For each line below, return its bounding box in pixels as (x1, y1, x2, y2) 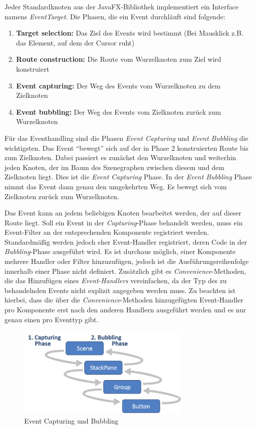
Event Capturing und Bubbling (24, 416, 119, 426)
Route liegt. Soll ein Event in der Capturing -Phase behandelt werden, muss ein (4, 217, 243, 227)
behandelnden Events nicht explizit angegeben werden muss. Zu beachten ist (4, 285, 236, 295)
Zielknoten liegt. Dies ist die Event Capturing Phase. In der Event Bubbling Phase (4, 172, 252, 182)
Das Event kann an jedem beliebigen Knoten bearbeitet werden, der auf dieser (4, 208, 242, 218)
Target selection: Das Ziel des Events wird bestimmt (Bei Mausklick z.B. (16, 28, 244, 38)
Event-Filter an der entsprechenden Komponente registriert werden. (4, 227, 209, 237)
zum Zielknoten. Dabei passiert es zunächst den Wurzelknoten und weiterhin (4, 152, 236, 163)
